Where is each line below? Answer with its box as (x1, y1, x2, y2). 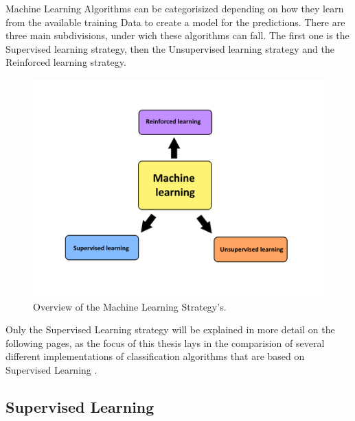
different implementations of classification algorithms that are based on (5, 349, 305, 363)
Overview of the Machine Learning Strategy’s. (33, 299, 227, 313)
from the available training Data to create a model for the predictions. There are (5, 14, 345, 29)
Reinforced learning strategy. (5, 55, 126, 69)
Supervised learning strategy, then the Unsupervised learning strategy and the (5, 41, 335, 56)
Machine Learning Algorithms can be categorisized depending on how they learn (5, 1, 344, 15)
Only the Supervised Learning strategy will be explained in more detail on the (5, 322, 335, 337)
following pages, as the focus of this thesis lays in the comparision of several (5, 335, 325, 350)
